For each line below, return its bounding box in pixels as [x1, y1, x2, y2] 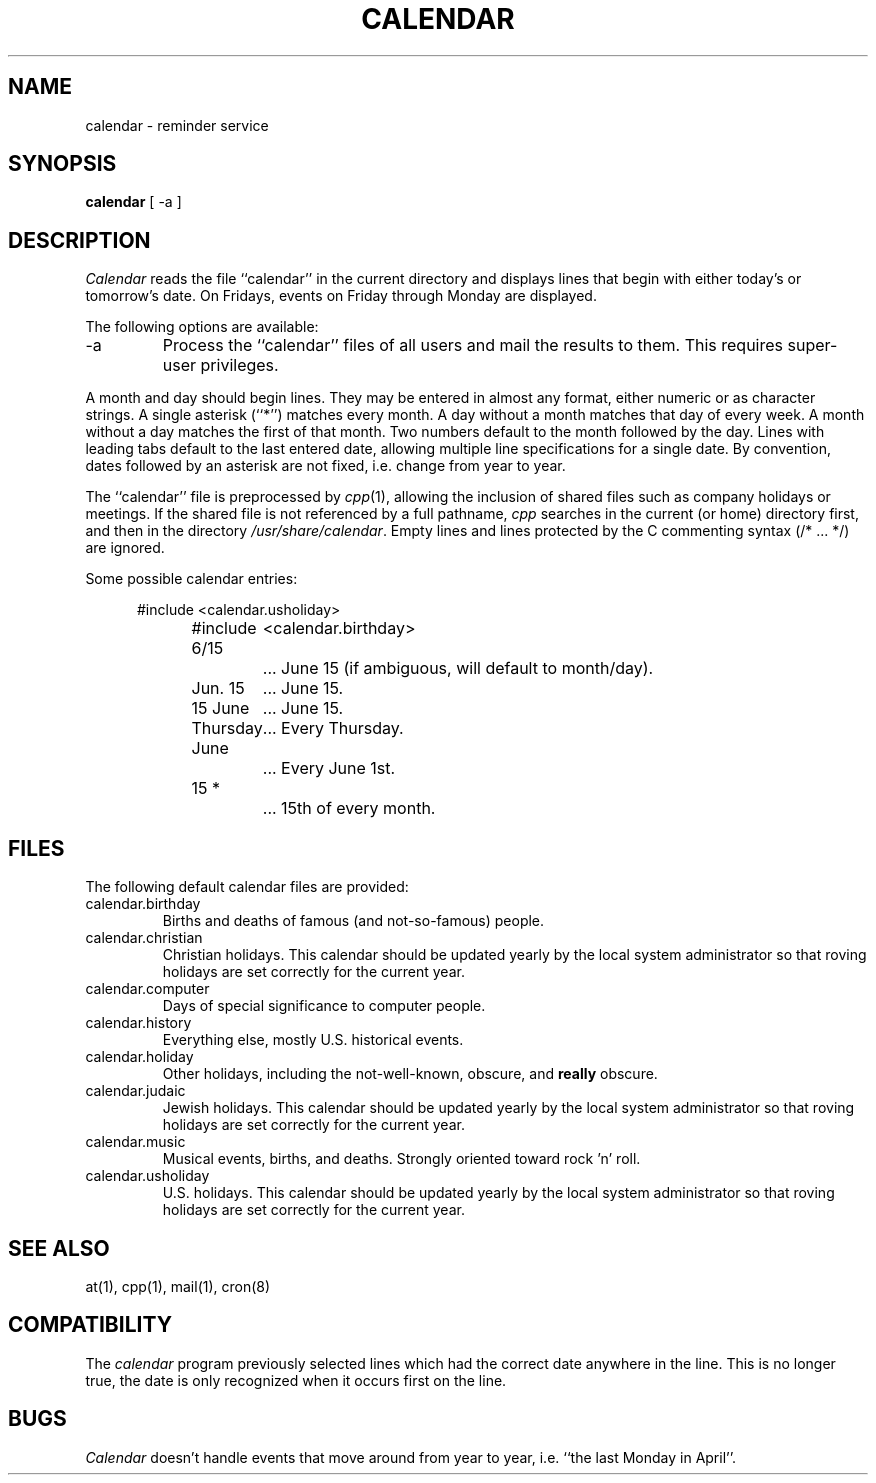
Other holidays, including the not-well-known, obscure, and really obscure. [162, 1065, 658, 1083]
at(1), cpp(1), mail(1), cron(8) [85, 1277, 271, 1295]
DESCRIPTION [8, 227, 151, 253]
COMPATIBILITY [8, 1312, 172, 1338]
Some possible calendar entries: [85, 570, 298, 588]
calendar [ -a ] [85, 193, 182, 211]
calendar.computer [85, 980, 210, 998]
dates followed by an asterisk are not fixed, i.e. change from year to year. [85, 457, 566, 475]
